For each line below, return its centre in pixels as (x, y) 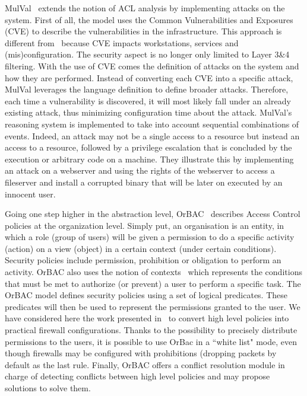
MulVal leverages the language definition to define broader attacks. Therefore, (147, 89)
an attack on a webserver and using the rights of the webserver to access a (140, 170)
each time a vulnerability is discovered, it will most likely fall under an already (148, 100)
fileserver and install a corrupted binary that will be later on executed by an (144, 182)
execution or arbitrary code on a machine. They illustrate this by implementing (149, 159)
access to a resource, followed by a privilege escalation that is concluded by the (148, 147)
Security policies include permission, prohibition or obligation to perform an (143, 260)
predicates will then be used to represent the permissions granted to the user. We (153, 306)
